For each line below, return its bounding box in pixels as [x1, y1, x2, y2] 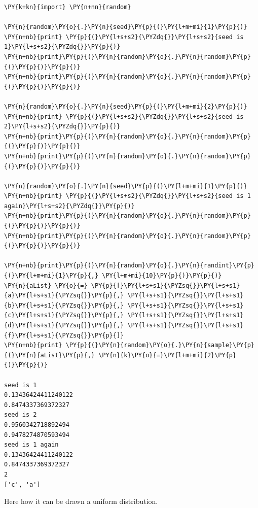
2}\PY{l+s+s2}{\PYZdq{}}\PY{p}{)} [4, 123, 121, 130]
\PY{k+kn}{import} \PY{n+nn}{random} [4, 4, 131, 11]
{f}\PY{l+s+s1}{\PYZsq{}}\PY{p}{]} [4, 331, 124, 339]
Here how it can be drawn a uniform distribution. [4, 496, 158, 506]
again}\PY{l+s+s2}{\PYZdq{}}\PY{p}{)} [4, 202, 135, 210]
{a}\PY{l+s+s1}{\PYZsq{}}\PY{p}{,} [4, 292, 124, 299]
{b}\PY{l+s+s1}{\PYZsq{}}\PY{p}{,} [4, 301, 124, 309]
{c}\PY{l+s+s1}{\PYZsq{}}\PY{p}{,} [4, 312, 124, 319]
